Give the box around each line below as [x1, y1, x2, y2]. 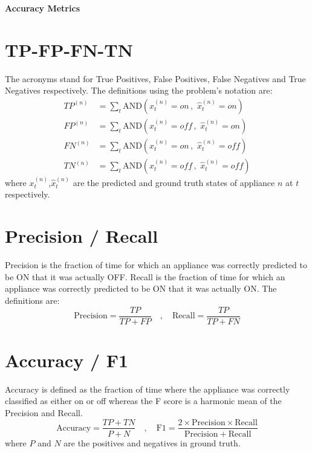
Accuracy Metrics [5, 2, 80, 14]
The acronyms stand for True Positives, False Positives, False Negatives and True [5, 72, 306, 85]
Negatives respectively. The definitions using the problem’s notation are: [5, 84, 273, 97]
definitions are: [5, 294, 60, 306]
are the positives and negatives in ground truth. [63, 436, 241, 449]
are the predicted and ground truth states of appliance [73, 176, 275, 188]
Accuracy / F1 [5, 347, 129, 372]
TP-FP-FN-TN [5, 37, 133, 62]
